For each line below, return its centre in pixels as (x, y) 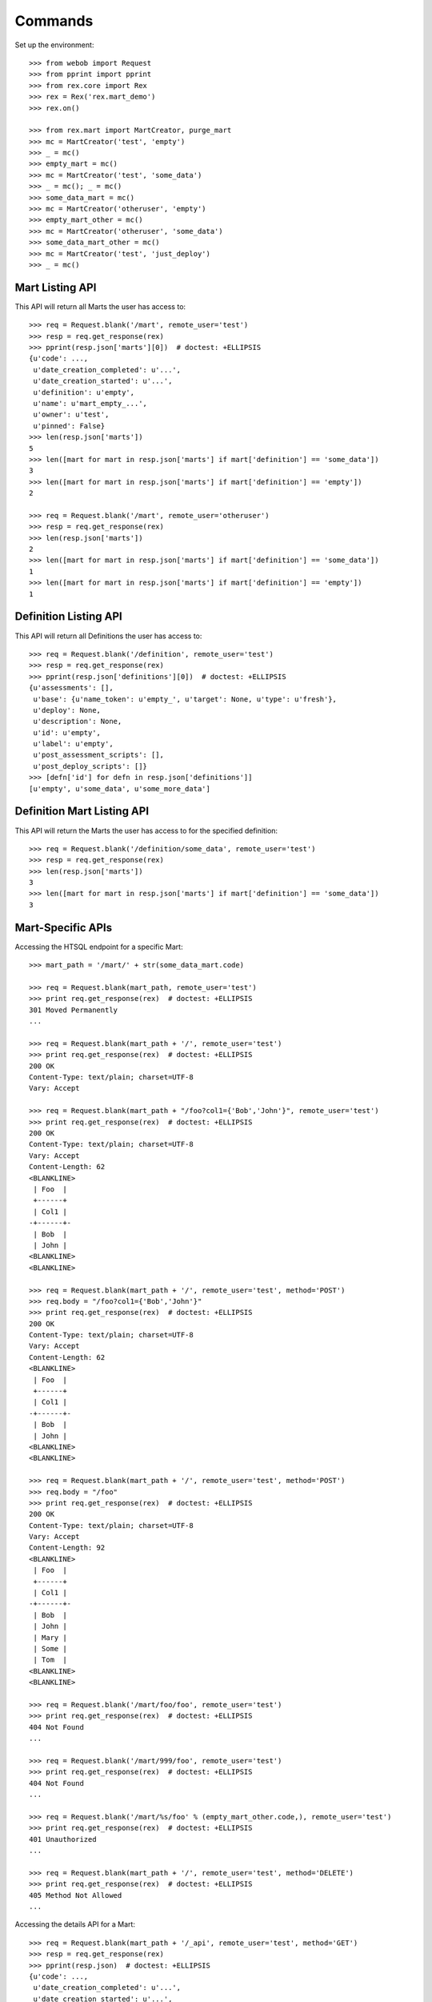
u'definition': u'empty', (84, 392)
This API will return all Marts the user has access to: (100, 306)
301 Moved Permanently (74, 1010)
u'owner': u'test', (71, 415)
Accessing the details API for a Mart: (75, 1924)
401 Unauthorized (63, 1839)
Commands (54, 21)
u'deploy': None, (67, 710)
